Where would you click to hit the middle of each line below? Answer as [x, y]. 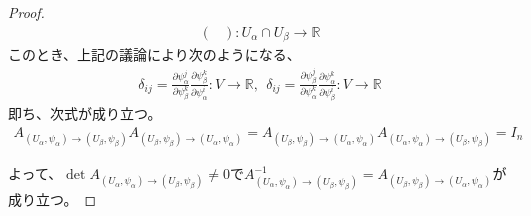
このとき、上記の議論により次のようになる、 [154, 54]
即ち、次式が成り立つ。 [85, 113]
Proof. [26, 12]
